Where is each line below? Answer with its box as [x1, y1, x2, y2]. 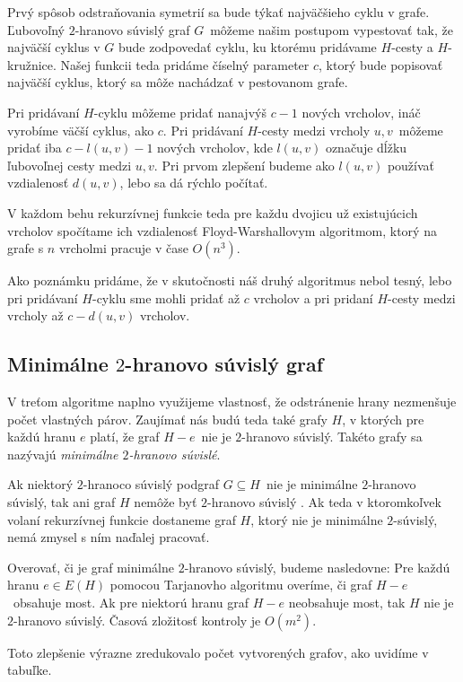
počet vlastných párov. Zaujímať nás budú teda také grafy [7, 409, 328, 428]
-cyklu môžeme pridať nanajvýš [93, 102, 266, 121]
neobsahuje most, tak [288, 593, 406, 612]
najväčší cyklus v [7, 38, 100, 57]
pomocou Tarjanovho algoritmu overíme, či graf [109, 575, 372, 594]
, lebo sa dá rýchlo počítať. [119, 173, 268, 192]
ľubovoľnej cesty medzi [7, 155, 132, 174]
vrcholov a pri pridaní [253, 288, 373, 307]
